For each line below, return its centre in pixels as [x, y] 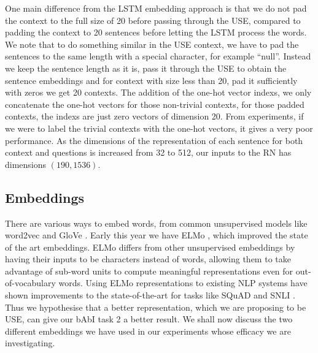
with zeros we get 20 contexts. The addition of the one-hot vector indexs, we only [158, 92]
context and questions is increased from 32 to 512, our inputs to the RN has [148, 152]
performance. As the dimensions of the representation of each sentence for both [154, 140]
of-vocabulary [30, 283]
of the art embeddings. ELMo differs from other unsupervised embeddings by [150, 247]
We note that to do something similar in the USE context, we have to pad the [152, 44]
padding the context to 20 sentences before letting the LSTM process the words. [156, 32]
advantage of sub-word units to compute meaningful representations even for [149, 271]
